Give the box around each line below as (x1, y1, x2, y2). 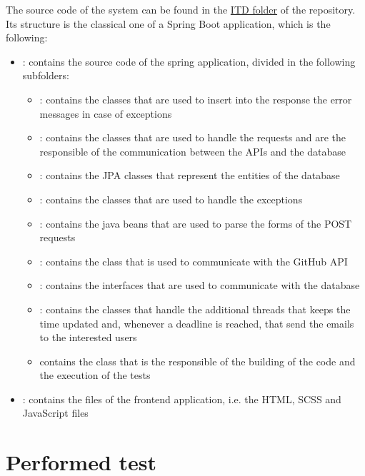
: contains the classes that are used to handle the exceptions (39, 191, 303, 206)
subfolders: (22, 68, 69, 83)
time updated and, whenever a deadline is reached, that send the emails (39, 315, 354, 330)
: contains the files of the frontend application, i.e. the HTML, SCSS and (22, 391, 341, 406)
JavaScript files (22, 405, 89, 420)
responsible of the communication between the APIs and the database (39, 143, 346, 158)
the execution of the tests (39, 368, 151, 383)
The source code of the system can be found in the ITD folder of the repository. (6, 2, 356, 16)
